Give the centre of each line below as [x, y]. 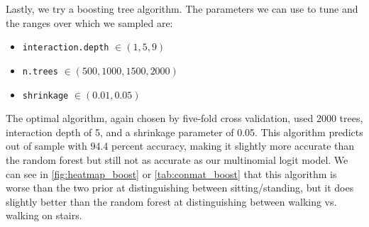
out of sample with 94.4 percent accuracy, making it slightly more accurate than [180, 146]
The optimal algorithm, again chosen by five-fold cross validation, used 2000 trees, [184, 118]
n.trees [40, 71]
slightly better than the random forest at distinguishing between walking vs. [171, 201]
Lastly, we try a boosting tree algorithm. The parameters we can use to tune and [182, 9]
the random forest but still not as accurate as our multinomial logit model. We [177, 159]
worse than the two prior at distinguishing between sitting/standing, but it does [180, 188]
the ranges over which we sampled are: [89, 22]
